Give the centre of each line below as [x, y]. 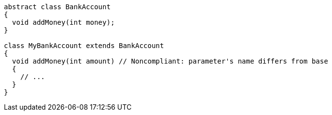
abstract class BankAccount [57, 7]
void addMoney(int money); [63, 22]
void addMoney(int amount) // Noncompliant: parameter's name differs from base [170, 61]
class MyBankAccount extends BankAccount [84, 46]
